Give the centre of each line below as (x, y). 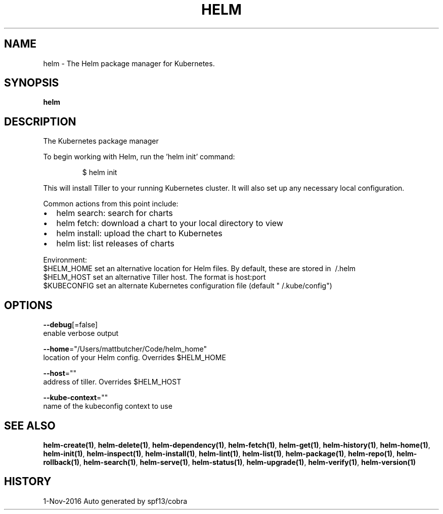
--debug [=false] (71, 325)
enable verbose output (81, 333)
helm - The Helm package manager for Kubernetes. (129, 63)
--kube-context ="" (76, 398)
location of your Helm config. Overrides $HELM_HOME (135, 358)
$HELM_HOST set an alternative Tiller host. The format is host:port (154, 277)
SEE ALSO (30, 425)
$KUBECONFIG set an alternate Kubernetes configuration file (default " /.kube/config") (188, 286)
